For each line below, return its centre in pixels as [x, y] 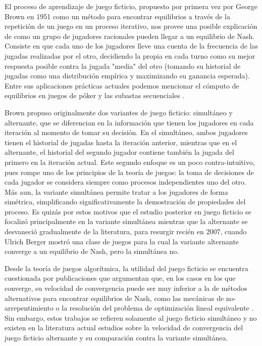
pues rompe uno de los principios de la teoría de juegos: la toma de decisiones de [129, 172]
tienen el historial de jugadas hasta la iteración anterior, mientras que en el [121, 142]
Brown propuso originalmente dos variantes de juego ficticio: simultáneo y [119, 112]
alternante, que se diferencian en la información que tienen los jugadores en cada [129, 122]
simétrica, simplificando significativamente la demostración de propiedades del [125, 202]
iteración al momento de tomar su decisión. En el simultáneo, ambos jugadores [126, 132]
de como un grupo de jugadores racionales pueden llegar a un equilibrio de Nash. [130, 36]
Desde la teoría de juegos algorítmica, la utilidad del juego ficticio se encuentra [126, 268]
